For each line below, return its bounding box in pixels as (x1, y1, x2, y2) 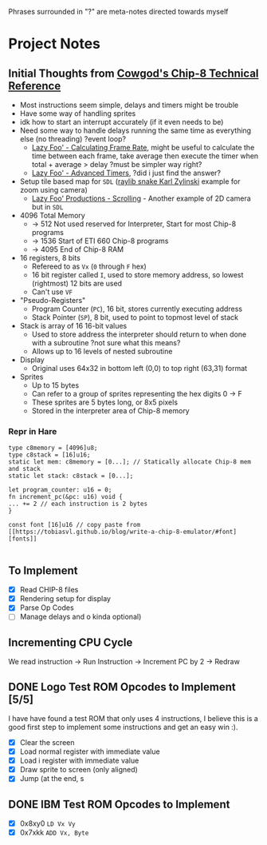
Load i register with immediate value (19, 755, 139, 766)
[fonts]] (8, 535, 37, 543)
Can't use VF (31, 287, 73, 297)
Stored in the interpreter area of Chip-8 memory (31, 406, 190, 415)
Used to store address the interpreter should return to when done (31, 329, 247, 339)
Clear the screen (19, 737, 75, 747)
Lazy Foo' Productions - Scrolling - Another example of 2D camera (31, 193, 251, 203)
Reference (8, 79, 61, 93)
